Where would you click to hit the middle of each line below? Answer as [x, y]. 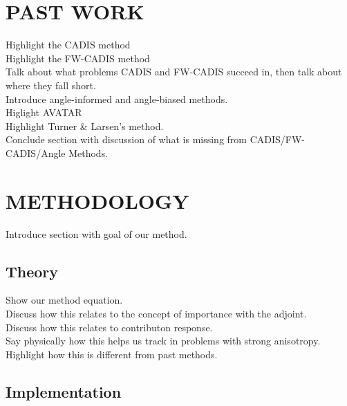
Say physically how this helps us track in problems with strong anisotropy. [163, 341]
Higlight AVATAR [44, 112]
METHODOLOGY [97, 200]
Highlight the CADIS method [68, 45]
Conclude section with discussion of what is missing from [126, 139]
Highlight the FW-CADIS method [78, 58]
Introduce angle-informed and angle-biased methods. [117, 99]
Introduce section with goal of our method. [96, 233]
